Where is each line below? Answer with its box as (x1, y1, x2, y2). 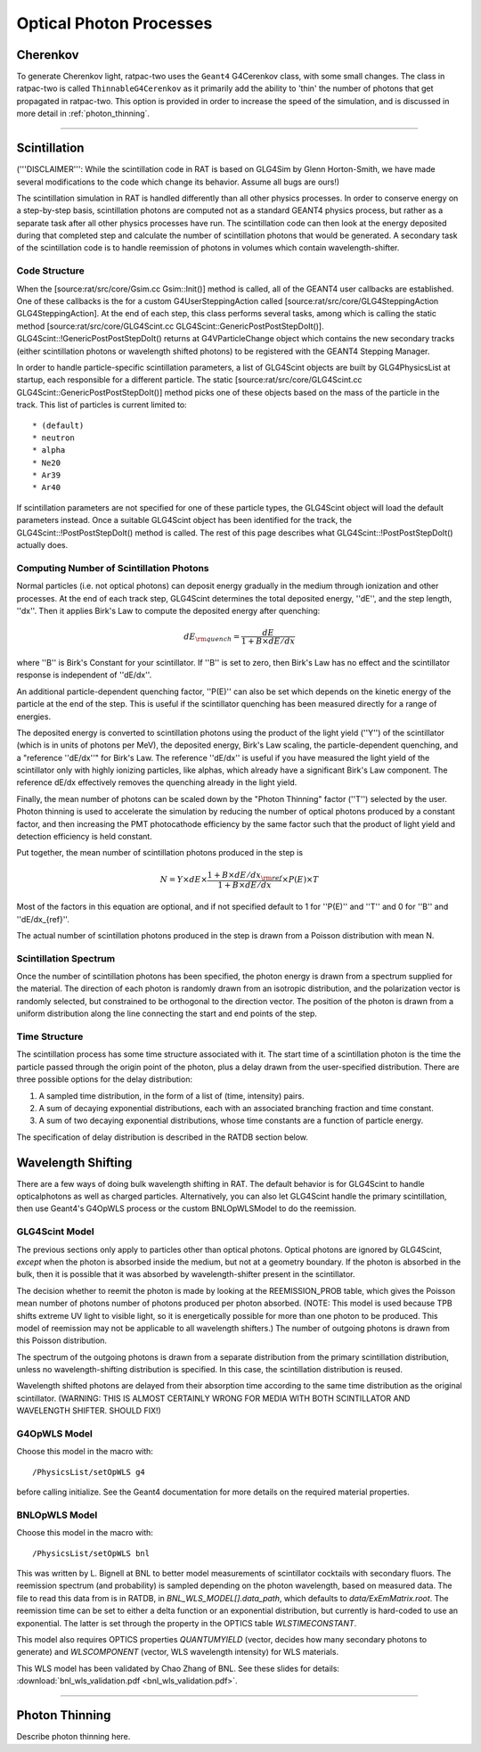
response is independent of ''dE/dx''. (16, 669, 152, 681)
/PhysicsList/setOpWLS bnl (32, 1548, 151, 1559)
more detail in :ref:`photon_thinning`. (16, 108, 151, 119)
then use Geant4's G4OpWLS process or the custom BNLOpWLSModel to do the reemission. (16, 1203, 356, 1214)
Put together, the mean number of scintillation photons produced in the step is (16, 847, 303, 858)
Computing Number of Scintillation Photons (16, 561, 209, 574)
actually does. (16, 540, 69, 551)
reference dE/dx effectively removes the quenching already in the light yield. (16, 777, 298, 788)
